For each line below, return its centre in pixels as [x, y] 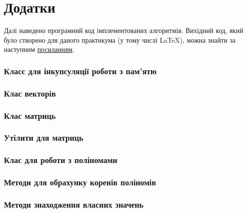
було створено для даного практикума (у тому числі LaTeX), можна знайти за [120, 40]
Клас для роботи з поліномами [61, 160]
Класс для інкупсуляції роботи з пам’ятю [80, 71]
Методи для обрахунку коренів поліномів [80, 182]
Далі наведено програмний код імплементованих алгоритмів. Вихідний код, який [124, 30]
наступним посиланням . [39, 49]
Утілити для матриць [44, 138]
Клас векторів [30, 93]
